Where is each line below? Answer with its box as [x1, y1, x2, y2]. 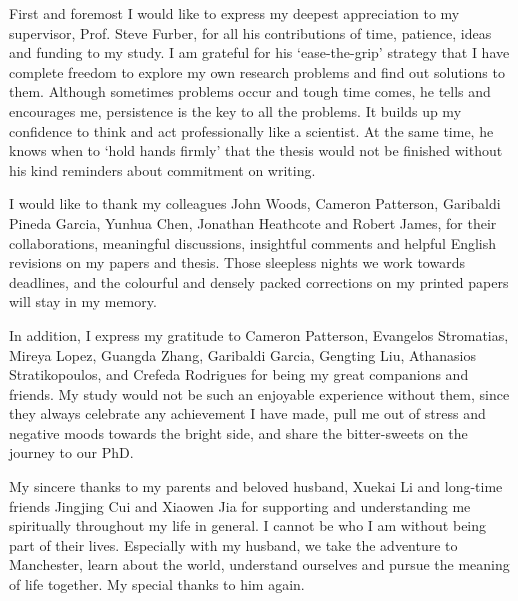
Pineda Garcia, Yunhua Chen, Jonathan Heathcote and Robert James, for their [9, 212, 497, 233]
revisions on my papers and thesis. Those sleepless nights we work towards [9, 252, 465, 273]
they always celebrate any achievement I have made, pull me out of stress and [9, 403, 486, 424]
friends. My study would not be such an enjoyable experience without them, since [9, 383, 510, 404]
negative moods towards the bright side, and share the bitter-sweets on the [9, 422, 468, 443]
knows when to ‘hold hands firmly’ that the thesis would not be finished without [9, 140, 503, 161]
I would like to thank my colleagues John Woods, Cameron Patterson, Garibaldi [9, 193, 501, 214]
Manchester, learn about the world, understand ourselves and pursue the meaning [9, 554, 510, 575]
